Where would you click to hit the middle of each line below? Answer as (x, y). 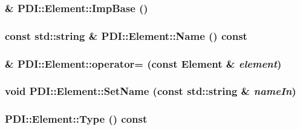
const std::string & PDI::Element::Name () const (126, 35)
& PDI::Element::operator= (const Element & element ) (143, 63)
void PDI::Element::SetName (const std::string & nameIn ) (151, 91)
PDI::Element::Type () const (76, 119)
